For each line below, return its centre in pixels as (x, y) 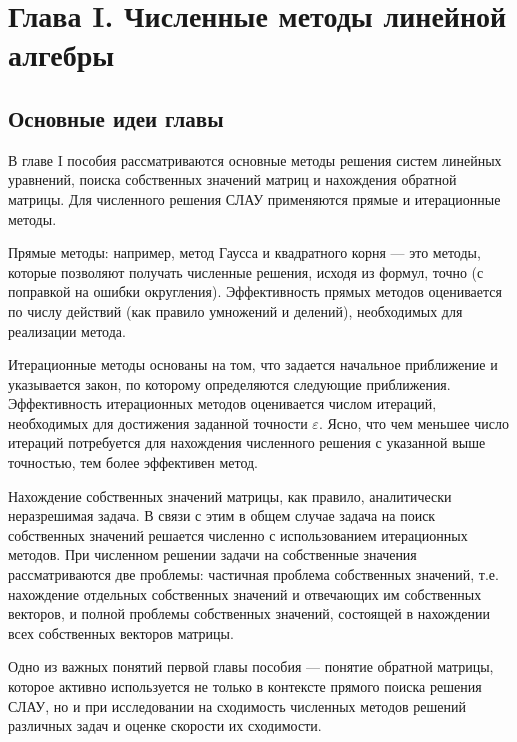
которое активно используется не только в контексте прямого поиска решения (245, 686)
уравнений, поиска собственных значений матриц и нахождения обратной (232, 179)
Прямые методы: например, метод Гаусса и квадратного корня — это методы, (244, 252)
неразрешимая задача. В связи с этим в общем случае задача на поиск (222, 515)
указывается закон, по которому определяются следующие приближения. (229, 383)
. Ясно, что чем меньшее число (414, 422)
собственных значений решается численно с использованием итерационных (238, 534)
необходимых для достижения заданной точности (158, 422)
